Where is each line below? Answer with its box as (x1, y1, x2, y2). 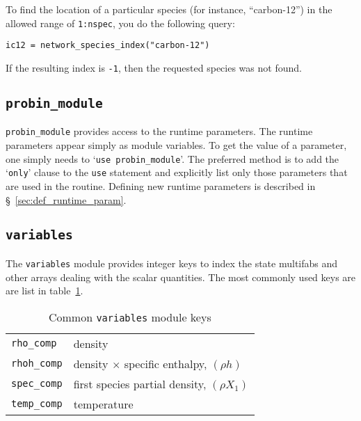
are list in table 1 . (6, 283, 83, 298)
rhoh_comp (11, 358, 63, 370)
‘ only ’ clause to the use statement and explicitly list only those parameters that (6, 165, 348, 180)
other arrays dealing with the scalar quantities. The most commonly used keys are (6, 269, 356, 284)
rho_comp (11, 337, 57, 349)
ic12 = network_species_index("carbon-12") (6, 40, 210, 51)
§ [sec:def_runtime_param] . (6, 192, 127, 207)
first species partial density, (73, 375, 207, 392)
